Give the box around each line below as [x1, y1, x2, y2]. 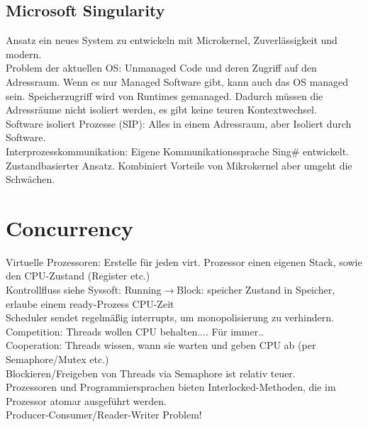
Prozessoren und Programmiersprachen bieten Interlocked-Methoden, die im [6, 379, 336, 394]
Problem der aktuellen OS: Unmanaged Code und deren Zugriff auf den [6, 60, 317, 75]
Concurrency [6, 213, 133, 242]
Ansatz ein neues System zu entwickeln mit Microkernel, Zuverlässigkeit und [6, 33, 338, 48]
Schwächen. [6, 172, 55, 187]
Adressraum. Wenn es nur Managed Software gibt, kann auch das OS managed [6, 74, 349, 89]
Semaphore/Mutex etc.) [6, 352, 109, 367]
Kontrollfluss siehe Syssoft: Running [6, 282, 162, 297]
